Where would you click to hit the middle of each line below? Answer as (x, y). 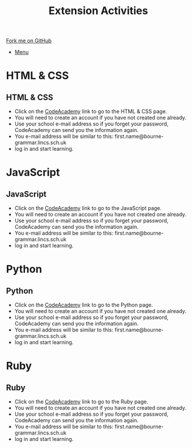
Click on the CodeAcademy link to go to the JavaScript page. (88, 208)
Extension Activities (98, 11)
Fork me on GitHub (29, 41)
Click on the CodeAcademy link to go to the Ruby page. (81, 402)
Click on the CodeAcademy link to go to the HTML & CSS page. (91, 111)
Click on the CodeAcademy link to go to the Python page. (84, 305)
